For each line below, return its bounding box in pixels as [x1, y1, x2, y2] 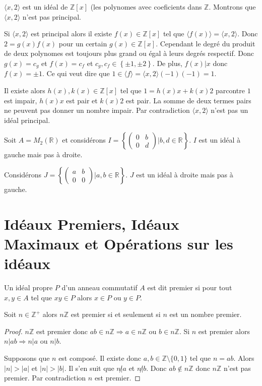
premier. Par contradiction [4, 372, 86, 383]
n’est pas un [211, 105, 248, 115]
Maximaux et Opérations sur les [4, 233, 233, 253]
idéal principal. [4, 114, 50, 125]
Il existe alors [4, 85, 45, 96]
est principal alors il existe [31, 28, 112, 39]
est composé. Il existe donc [58, 353, 142, 363]
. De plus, [152, 57, 182, 68]
